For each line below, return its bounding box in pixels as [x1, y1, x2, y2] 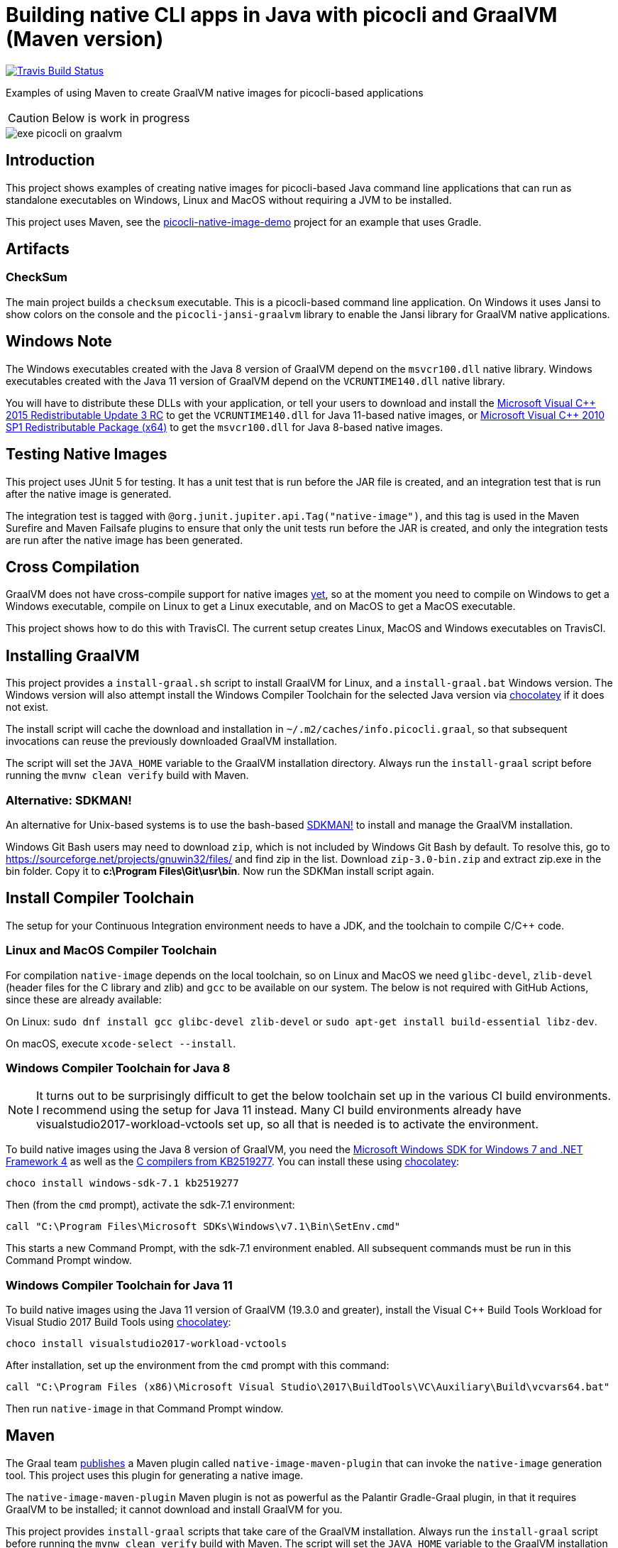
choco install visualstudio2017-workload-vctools [6, 1338, 287, 1350]
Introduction [6, 151, 95, 170]
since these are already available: [6, 993, 162, 1005]
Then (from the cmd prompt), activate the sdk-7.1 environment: [6, 1199, 295, 1211]
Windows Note [6, 332, 112, 351]
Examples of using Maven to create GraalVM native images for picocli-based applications [6, 86, 424, 99]
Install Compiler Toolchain [6, 889, 194, 907]
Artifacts [6, 240, 70, 258]
